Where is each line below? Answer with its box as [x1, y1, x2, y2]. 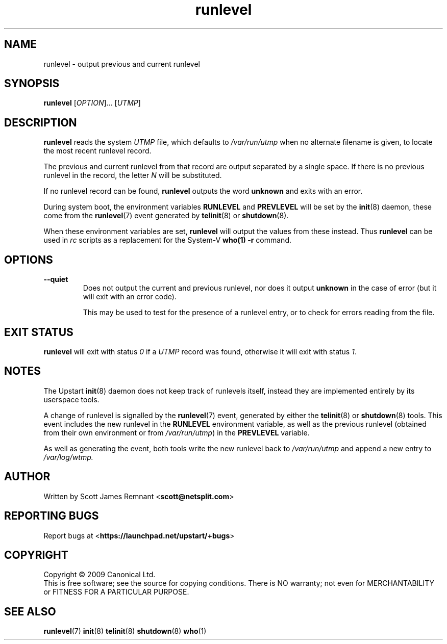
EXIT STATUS [4, 325, 73, 339]
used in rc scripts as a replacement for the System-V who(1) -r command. [43, 236, 291, 245]
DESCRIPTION [4, 116, 77, 129]
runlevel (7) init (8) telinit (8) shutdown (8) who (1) [43, 627, 207, 636]
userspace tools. [43, 395, 100, 404]
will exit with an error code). [83, 292, 177, 301]
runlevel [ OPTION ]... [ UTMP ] [43, 98, 141, 108]
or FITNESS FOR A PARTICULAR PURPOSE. [43, 587, 189, 597]
